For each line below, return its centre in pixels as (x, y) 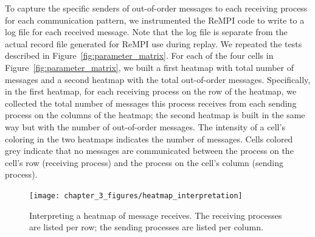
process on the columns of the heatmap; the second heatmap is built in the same (155, 115)
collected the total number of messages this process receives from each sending (151, 103)
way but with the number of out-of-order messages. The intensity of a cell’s (145, 126)
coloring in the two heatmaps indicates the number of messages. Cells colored (149, 139)
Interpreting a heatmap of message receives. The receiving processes (156, 215)
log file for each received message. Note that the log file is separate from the (146, 32)
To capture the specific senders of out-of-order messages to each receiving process (156, 8)
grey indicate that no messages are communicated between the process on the (149, 151)
